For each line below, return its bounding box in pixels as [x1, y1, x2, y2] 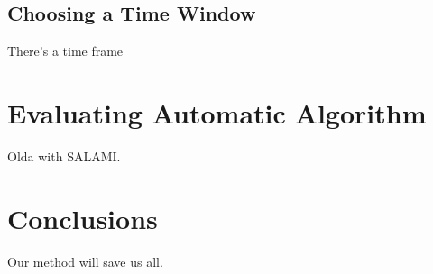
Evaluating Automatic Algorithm [7, 94, 427, 131]
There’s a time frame [7, 41, 124, 60]
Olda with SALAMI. [7, 146, 121, 165]
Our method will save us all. [7, 251, 163, 270]
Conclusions [7, 199, 158, 236]
